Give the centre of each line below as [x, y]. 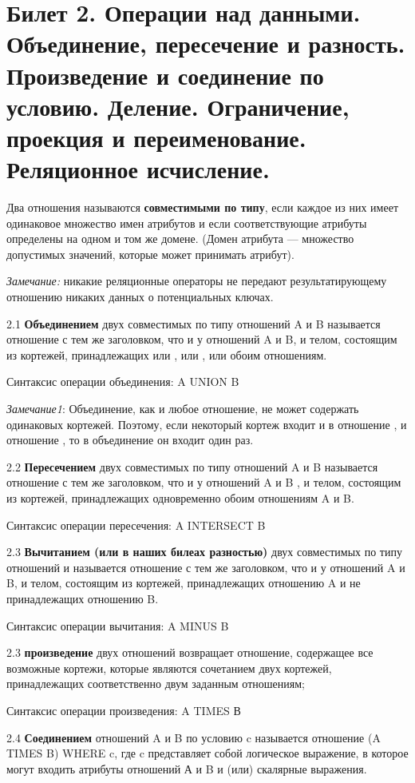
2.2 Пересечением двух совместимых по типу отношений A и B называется [192, 466]
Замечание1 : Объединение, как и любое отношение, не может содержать [183, 408]
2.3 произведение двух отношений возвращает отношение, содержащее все [190, 652]
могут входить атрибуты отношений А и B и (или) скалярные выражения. [187, 768]
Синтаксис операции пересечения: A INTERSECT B [136, 525]
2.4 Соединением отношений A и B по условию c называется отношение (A [194, 737]
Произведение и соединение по [165, 75]
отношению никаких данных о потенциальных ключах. [140, 297]
